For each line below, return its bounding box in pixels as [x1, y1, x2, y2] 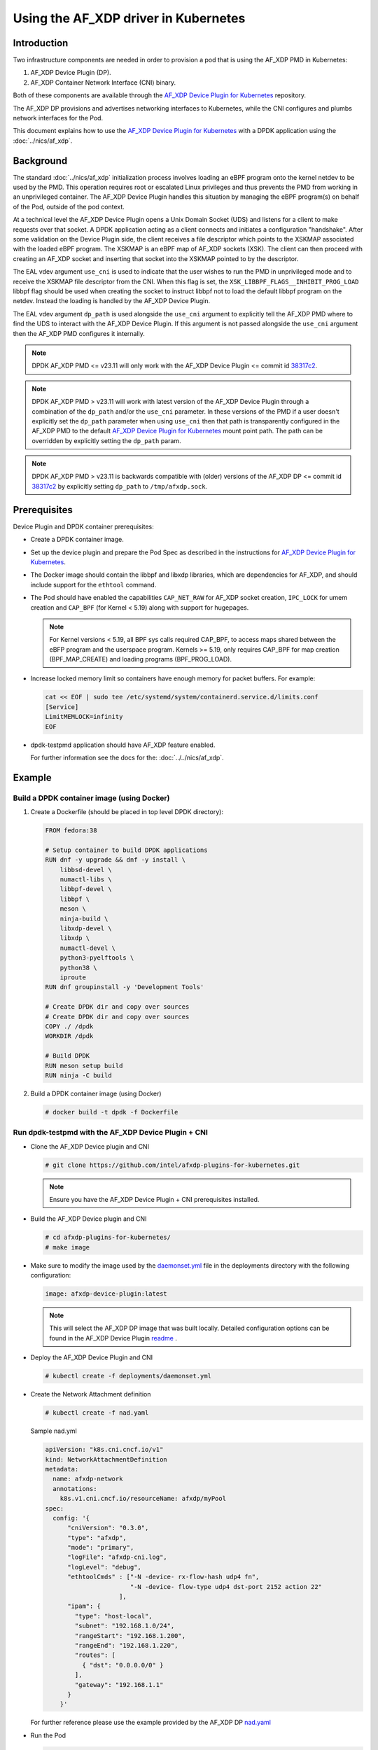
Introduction [13, 37, 69, 49]
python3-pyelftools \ [59, 954, 134, 962]
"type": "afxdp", [67, 1534, 127, 1541]
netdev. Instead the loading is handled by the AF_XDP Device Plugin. [13, 297, 211, 305]
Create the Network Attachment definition [30, 1390, 151, 1399]
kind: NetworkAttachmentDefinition [45, 1455, 167, 1463]
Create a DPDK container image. [30, 535, 124, 544]
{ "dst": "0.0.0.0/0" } [81, 1661, 164, 1669]
